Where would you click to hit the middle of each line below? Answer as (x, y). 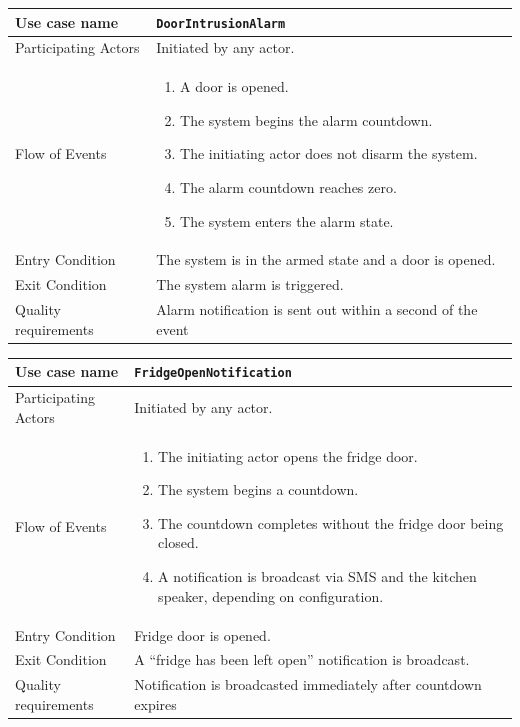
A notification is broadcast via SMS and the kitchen (317, 576)
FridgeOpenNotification (213, 373)
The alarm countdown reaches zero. (288, 187)
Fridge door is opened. (202, 634)
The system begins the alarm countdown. (306, 119)
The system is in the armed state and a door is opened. (326, 259)
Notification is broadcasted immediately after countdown (308, 684)
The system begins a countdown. (258, 489)
